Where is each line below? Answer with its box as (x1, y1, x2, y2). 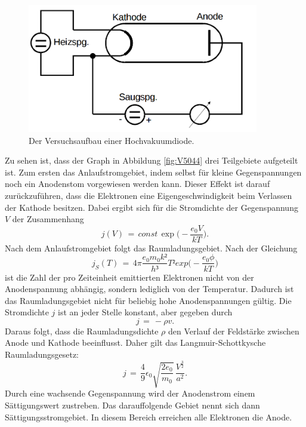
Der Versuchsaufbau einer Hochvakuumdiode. (29, 134, 194, 146)
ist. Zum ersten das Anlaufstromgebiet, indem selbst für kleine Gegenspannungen (5, 165, 302, 178)
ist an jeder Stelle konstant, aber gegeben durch (58, 306, 233, 318)
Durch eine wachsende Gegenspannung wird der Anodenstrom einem (5, 387, 255, 400)
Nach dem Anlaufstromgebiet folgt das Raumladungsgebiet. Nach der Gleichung (5, 241, 298, 254)
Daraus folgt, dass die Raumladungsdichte (5, 324, 159, 337)
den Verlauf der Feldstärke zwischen (168, 324, 299, 337)
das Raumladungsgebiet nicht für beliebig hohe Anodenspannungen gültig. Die (5, 294, 292, 306)
